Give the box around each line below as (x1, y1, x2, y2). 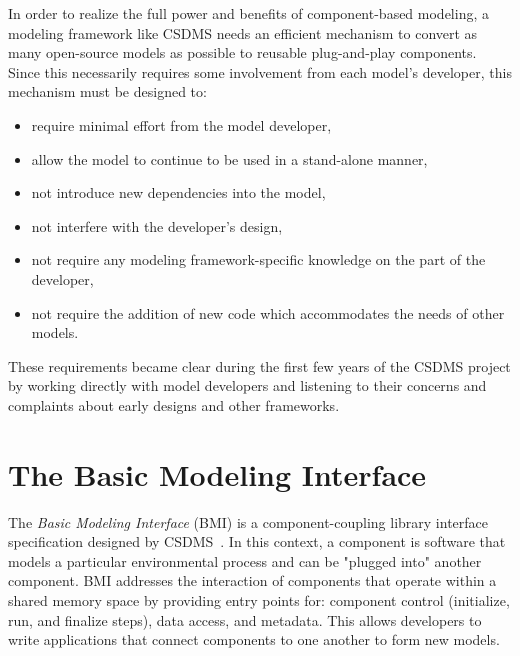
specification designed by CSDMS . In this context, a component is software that (8, 531, 506, 552)
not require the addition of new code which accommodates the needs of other (31, 302, 505, 323)
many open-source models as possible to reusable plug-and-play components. (8, 42, 477, 63)
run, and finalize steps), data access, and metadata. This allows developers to (8, 609, 482, 630)
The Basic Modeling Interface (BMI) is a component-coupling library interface (8, 511, 489, 532)
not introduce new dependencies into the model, (31, 182, 326, 203)
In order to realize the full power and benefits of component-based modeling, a (8, 3, 489, 23)
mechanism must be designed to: (8, 81, 207, 102)
